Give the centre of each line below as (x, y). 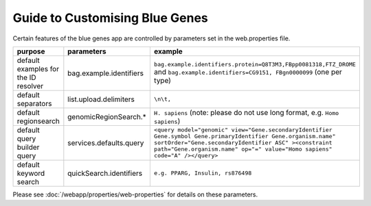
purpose (31, 51)
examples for (38, 68)
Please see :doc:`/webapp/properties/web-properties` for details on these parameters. (135, 194)
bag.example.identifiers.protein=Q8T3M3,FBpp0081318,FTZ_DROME (255, 65)
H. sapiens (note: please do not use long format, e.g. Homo (246, 112)
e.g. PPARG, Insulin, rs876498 (203, 173)
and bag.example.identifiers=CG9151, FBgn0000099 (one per (248, 72)
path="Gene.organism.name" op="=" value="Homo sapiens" (243, 150)
